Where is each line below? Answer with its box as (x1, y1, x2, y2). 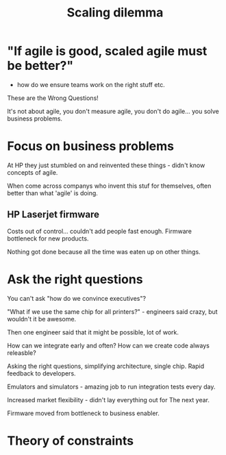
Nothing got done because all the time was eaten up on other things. (7, 247, 201, 256)
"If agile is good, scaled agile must (7, 43, 208, 59)
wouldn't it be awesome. (7, 315, 77, 323)
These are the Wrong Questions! (7, 94, 99, 102)
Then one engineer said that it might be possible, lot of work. (7, 328, 179, 336)
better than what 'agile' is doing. (7, 188, 98, 197)
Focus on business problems (7, 138, 175, 154)
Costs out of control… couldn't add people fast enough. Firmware (7, 227, 192, 235)
